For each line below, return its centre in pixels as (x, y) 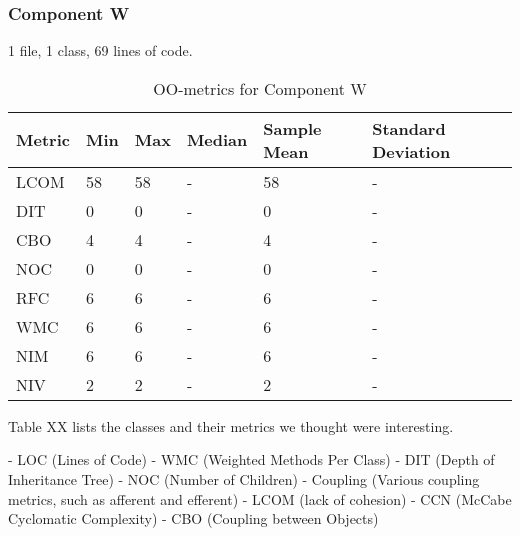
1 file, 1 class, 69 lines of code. (100, 50)
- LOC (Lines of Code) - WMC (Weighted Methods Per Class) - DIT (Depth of (251, 459)
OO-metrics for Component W (260, 88)
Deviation (411, 151)
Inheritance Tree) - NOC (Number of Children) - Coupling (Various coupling (244, 479)
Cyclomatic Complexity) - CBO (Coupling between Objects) (193, 518)
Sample (292, 128)
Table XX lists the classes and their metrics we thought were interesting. (231, 425)
